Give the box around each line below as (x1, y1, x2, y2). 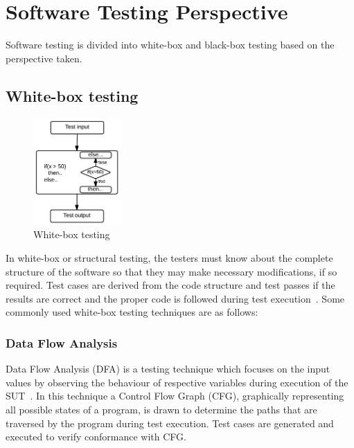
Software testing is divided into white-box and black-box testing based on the (6, 37, 335, 52)
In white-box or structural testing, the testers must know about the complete (6, 251, 333, 265)
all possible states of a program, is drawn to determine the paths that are (6, 402, 317, 417)
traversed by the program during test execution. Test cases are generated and (6, 415, 334, 430)
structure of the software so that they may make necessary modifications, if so (6, 264, 337, 278)
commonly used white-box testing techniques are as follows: (6, 305, 258, 319)
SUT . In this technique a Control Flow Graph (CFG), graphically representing (6, 388, 344, 403)
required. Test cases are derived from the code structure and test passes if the (6, 278, 335, 292)
